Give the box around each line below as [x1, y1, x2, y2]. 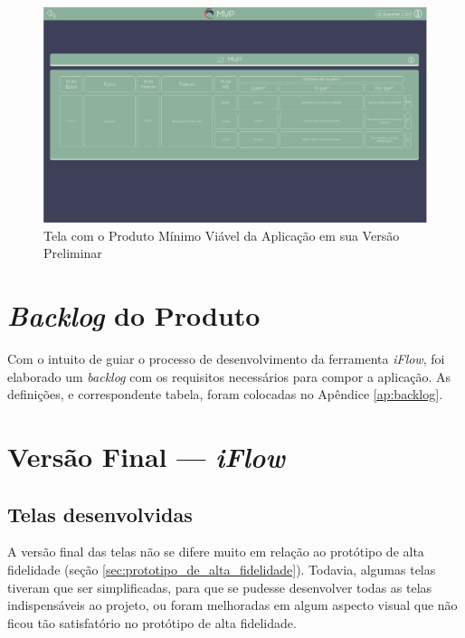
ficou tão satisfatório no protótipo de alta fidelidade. [7, 613, 297, 632]
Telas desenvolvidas [7, 500, 193, 528]
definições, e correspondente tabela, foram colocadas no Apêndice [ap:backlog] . [7, 385, 443, 404]
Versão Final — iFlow [7, 437, 285, 475]
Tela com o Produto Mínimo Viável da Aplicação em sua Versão [43, 225, 400, 244]
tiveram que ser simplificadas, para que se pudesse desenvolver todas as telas [7, 577, 432, 596]
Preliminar [43, 243, 102, 262]
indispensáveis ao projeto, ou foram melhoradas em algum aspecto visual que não [7, 595, 458, 614]
